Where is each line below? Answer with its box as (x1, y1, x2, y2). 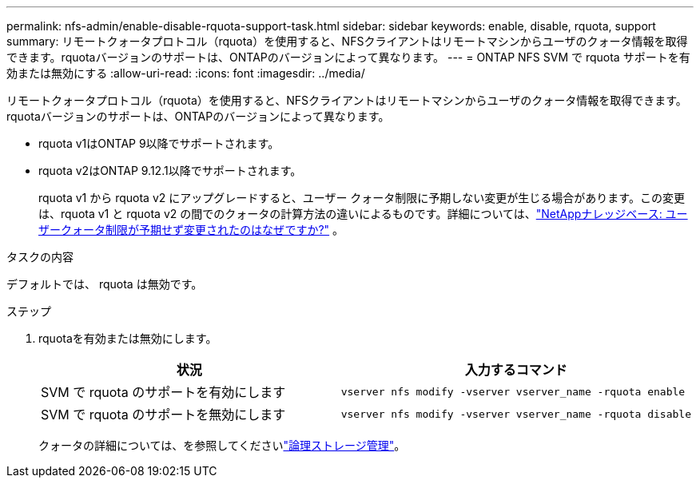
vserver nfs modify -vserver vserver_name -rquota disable (340, 407, 691, 420)
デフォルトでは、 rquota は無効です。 (6, 277, 203, 291)
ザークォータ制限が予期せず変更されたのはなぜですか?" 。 (38, 223, 344, 236)
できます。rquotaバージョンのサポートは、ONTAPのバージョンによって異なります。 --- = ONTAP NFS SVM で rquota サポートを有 (6, 50, 690, 64)
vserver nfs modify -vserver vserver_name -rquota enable (340, 385, 686, 398)
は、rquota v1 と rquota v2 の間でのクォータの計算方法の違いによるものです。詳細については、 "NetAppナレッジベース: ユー (38, 207, 688, 220)
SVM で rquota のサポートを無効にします (41, 407, 286, 423)
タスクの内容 (6, 250, 74, 264)
